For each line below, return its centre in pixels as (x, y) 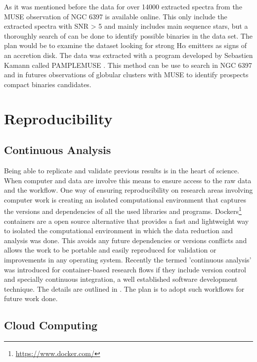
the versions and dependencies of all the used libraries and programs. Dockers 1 (123, 210)
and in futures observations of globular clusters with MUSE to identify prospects (126, 75)
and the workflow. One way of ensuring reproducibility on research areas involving (128, 190)
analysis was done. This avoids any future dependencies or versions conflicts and (126, 240)
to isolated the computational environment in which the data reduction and (118, 231)
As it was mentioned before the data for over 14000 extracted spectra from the (123, 6)
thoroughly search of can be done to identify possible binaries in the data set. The (128, 35)
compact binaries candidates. (48, 84)
